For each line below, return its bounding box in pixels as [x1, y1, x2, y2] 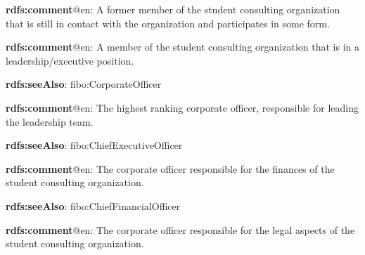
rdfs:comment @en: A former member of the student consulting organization [6, 2, 340, 16]
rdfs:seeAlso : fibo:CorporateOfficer [6, 77, 162, 91]
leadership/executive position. [6, 53, 134, 67]
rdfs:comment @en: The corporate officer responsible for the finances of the [6, 161, 335, 176]
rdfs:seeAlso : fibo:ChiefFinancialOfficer [6, 198, 181, 213]
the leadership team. [6, 114, 94, 129]
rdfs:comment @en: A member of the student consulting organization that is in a [6, 39, 359, 54]
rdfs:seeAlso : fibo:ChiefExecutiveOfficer [6, 138, 183, 152]
